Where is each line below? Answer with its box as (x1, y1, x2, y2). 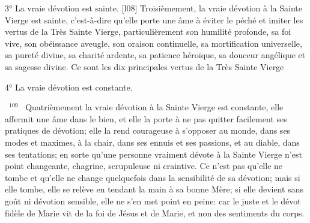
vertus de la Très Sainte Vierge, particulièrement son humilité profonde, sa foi (5, 25, 291, 38)
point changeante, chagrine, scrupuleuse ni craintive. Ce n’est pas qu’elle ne (5, 159, 283, 172)
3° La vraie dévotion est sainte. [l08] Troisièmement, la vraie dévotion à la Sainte (5, 2, 302, 14)
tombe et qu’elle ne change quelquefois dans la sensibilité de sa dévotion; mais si (5, 171, 300, 183)
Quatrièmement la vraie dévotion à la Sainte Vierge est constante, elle (25, 101, 284, 113)
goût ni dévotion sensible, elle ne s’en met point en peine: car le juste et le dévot (5, 194, 301, 207)
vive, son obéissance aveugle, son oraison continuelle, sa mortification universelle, (5, 37, 302, 49)
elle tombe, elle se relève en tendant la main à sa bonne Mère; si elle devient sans (5, 183, 303, 195)
